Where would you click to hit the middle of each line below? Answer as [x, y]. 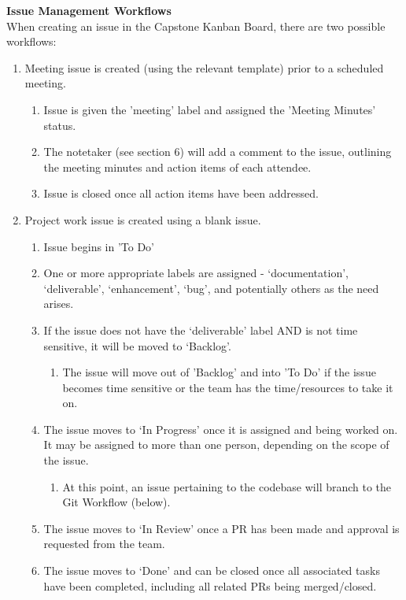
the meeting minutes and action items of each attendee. [177, 167]
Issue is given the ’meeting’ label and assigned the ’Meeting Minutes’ [210, 109]
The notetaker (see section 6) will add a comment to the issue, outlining [218, 152]
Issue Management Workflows [89, 10]
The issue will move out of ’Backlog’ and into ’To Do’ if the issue [219, 372]
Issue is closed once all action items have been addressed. [181, 193]
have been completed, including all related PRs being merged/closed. [210, 585]
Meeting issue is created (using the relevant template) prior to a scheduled [204, 67]
